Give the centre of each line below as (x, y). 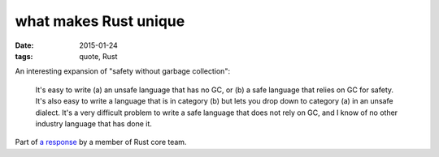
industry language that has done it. (93, 123)
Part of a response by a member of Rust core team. (101, 142)
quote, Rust (98, 56)
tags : (24, 56)
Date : (24, 45)
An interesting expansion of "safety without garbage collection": (123, 71)
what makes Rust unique (100, 21)
